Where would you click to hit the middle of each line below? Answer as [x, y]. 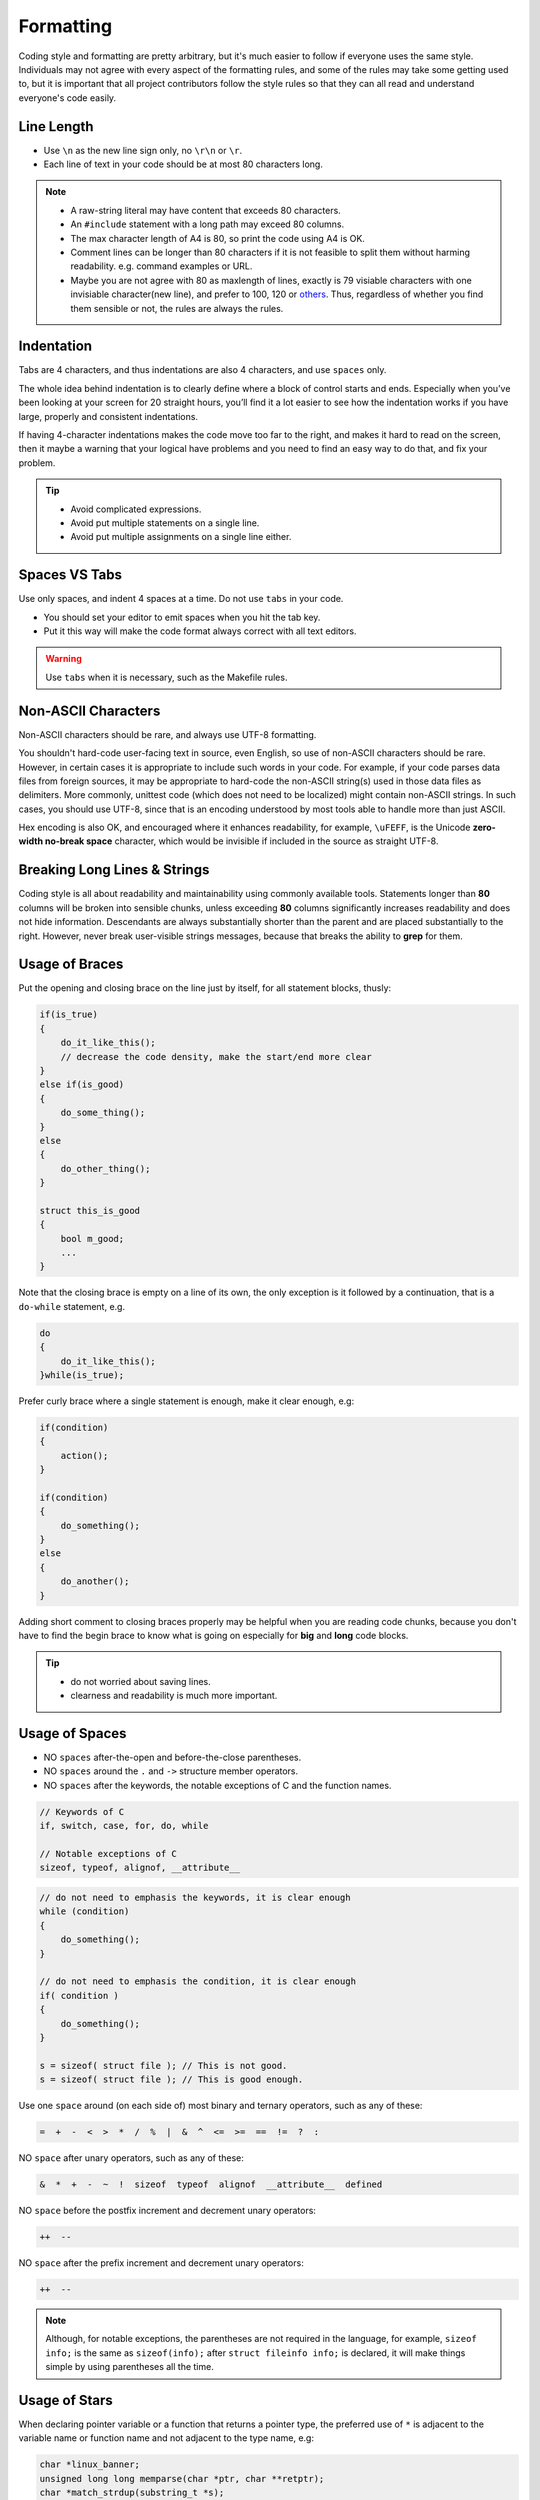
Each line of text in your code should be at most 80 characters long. [183, 164]
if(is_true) [69, 1014]
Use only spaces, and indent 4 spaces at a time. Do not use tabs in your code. [181, 599]
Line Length [56, 126]
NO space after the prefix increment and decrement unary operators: [161, 2262]
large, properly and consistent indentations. [108, 416]
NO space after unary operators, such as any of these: [131, 2158]
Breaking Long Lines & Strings [114, 870]
